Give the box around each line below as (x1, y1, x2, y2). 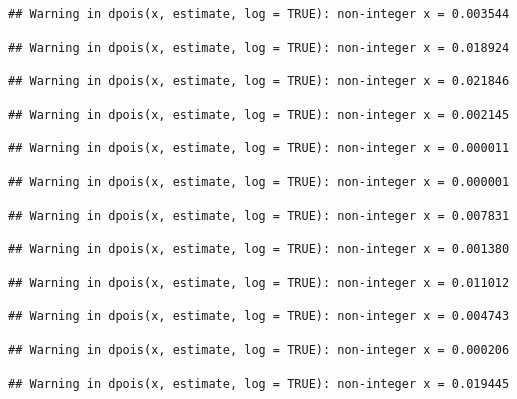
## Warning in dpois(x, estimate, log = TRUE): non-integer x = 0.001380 (8, 242, 510, 257)
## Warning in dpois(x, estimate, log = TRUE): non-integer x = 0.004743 (8, 309, 510, 324)
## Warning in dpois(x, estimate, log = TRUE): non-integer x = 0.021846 (8, 74, 510, 89)
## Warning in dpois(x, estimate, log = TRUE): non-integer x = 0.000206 (8, 342, 510, 357)
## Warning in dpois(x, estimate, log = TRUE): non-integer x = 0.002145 (8, 107, 510, 122)
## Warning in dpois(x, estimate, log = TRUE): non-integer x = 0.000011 (8, 141, 510, 156)
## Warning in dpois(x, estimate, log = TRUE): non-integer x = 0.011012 (8, 275, 510, 290)
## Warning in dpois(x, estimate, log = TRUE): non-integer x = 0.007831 (8, 208, 510, 223)
